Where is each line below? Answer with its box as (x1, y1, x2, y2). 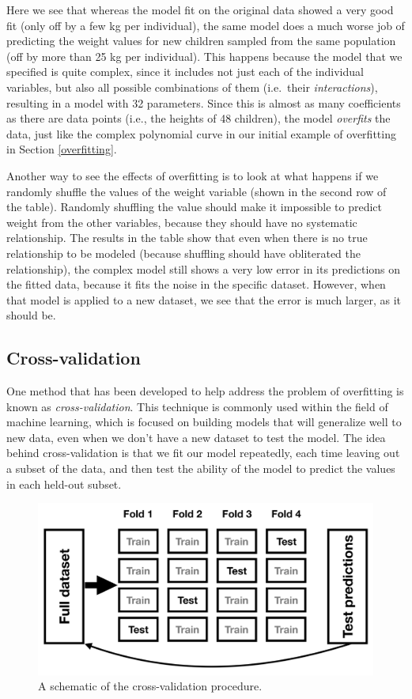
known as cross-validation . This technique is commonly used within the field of (6, 398, 388, 414)
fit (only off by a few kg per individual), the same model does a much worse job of (6, 17, 405, 33)
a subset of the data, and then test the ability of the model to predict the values (6, 460, 395, 477)
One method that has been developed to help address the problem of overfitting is (6, 383, 404, 399)
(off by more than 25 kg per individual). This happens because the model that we (6, 47, 403, 64)
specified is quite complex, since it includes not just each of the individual (6, 63, 364, 80)
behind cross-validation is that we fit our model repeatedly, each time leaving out (6, 444, 400, 461)
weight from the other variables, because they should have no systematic (6, 213, 357, 230)
